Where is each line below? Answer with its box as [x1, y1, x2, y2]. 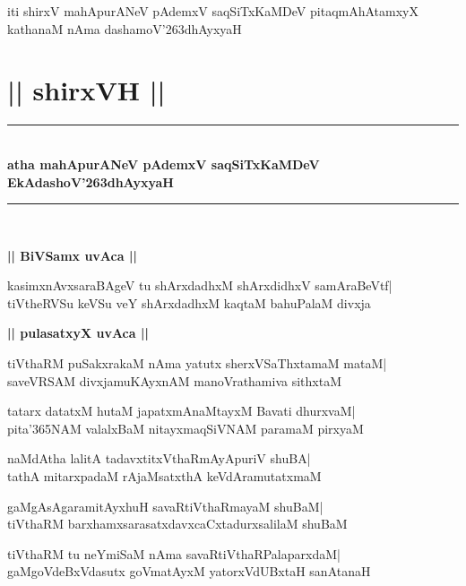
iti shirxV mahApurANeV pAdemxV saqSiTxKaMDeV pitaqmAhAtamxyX [7, 2, 419, 20]
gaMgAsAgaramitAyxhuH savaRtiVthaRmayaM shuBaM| [7, 496, 324, 515]
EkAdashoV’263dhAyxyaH [7, 172, 174, 191]
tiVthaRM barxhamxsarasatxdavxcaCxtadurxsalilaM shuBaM [7, 514, 348, 533]
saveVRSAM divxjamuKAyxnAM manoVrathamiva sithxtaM [7, 371, 342, 390]
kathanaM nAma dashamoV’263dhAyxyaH [7, 19, 242, 38]
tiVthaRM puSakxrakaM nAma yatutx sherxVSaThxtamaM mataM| [7, 354, 387, 373]
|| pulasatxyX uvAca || [7, 323, 149, 342]
